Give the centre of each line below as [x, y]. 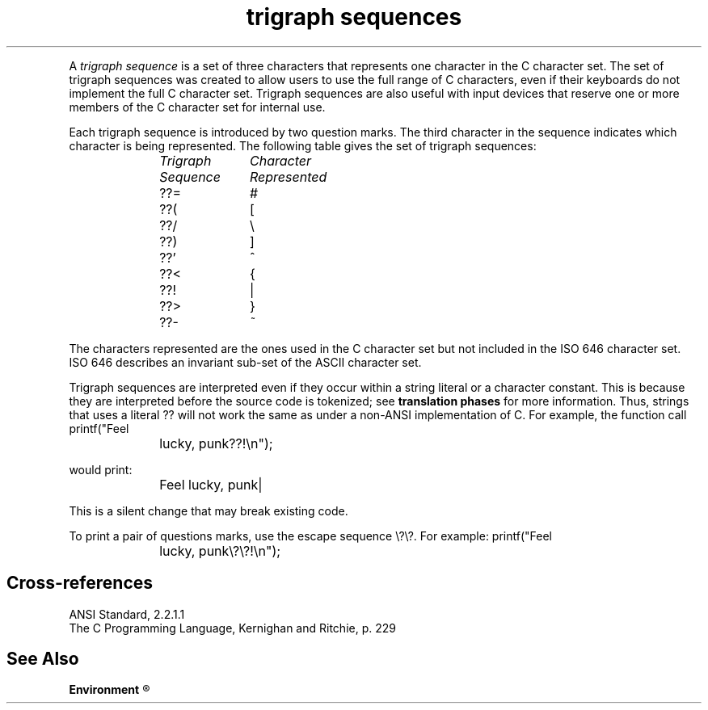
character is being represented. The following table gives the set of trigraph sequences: [303, 145]
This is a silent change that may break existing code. [209, 510]
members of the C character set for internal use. [197, 107]
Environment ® [110, 690]
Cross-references [80, 583]
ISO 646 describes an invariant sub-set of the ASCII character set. [245, 362]
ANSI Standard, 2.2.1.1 [127, 614]
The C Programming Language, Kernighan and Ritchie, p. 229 [232, 628]
